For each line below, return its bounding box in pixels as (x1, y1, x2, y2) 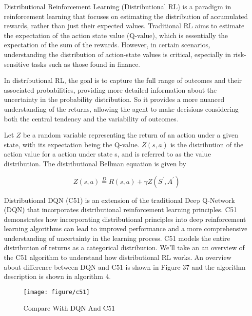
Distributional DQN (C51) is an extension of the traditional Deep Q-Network (4, 195, 235, 205)
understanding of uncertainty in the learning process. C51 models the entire (4, 233, 230, 243)
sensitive (4, 59, 29, 69)
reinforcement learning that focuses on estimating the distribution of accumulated (4, 11, 248, 21)
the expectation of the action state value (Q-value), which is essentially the (4, 30, 228, 40)
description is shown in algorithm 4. (4, 271, 111, 281)
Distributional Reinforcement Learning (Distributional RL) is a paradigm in (4, 1, 231, 11)
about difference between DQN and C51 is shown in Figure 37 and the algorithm (4, 261, 246, 272)
